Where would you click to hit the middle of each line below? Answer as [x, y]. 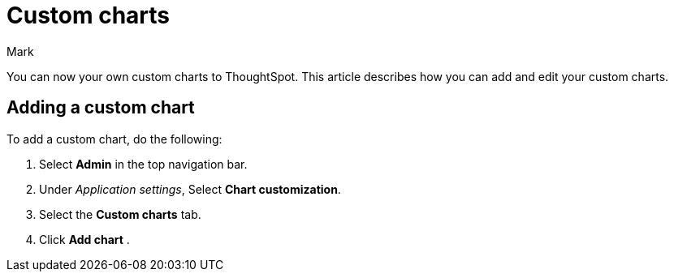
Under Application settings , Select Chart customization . [190, 189]
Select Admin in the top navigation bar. [143, 164]
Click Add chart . [84, 239]
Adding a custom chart [101, 108]
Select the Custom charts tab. [120, 214]
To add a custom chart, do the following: [114, 139]
